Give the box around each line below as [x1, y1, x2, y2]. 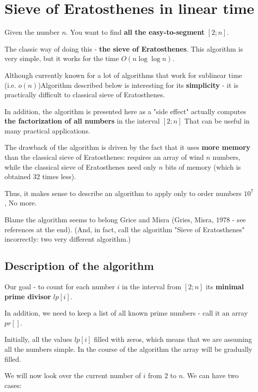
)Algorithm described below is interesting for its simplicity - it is [38, 79, 239, 90]
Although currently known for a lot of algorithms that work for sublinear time [4, 69, 242, 80]
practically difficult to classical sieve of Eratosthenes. [4, 89, 165, 100]
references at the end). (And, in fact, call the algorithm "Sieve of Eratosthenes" [4, 224, 245, 234]
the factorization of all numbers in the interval [4, 116, 160, 126]
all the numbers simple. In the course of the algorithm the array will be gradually [4, 343, 253, 354]
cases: [4, 380, 22, 390]
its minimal [205, 281, 244, 292]
